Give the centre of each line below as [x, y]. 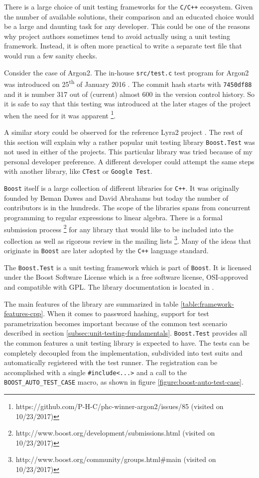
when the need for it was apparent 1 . [60, 114]
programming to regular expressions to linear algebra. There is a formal [113, 217]
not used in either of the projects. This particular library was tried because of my [128, 152]
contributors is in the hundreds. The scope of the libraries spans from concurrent [127, 208]
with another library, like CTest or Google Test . [78, 171]
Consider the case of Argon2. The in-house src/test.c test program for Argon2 [127, 72]
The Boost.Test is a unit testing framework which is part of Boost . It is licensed [128, 267]
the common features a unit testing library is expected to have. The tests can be [127, 343]
